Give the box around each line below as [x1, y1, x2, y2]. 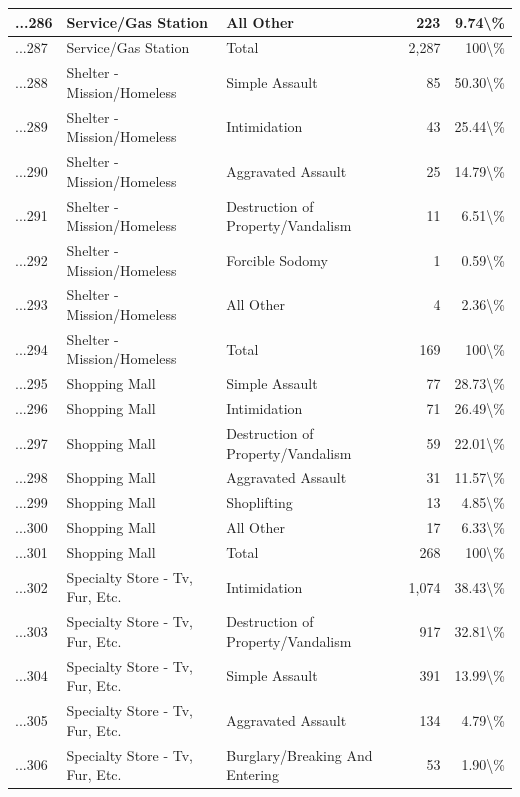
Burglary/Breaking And [226, 744, 373, 765]
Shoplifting [226, 492, 293, 513]
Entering [226, 764, 279, 785]
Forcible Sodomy [226, 249, 328, 270]
